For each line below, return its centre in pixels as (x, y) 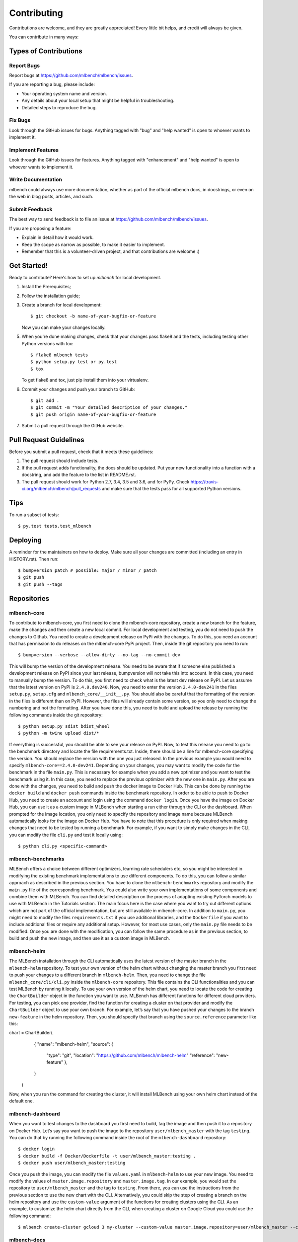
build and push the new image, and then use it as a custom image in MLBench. (90, 938)
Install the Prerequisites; (46, 287)
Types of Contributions (46, 51)
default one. (22, 1101)
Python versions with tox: (48, 343)
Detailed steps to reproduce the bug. (59, 107)
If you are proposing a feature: (40, 228)
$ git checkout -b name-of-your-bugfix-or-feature (93, 316)
